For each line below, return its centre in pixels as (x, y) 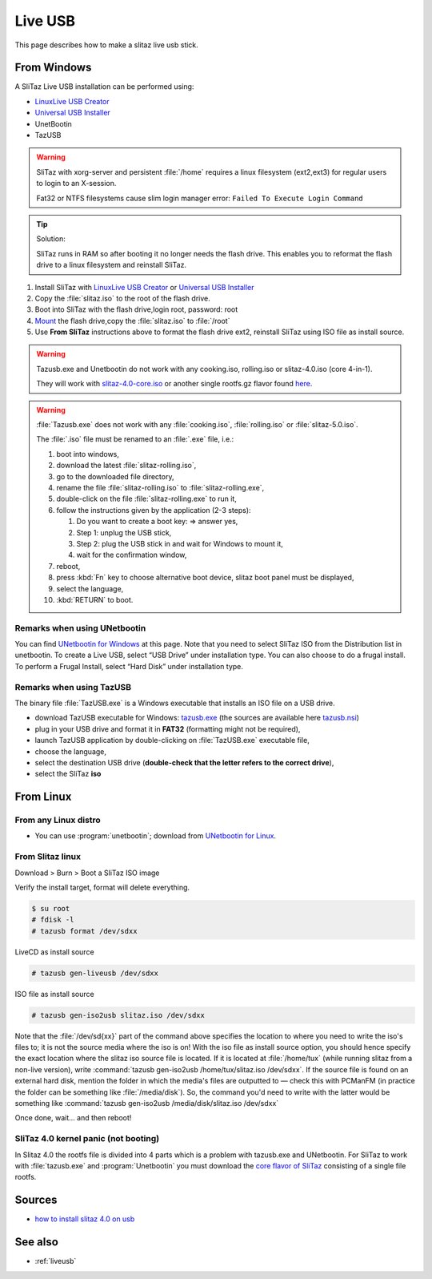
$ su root (51, 908)
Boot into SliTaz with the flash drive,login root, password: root (136, 309)
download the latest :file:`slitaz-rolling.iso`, (126, 466)
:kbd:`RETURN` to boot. (95, 599)
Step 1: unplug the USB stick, (124, 532)
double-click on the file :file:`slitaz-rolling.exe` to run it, (147, 499)
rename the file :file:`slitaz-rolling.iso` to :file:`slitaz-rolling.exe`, (160, 488)
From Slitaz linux (48, 857)
